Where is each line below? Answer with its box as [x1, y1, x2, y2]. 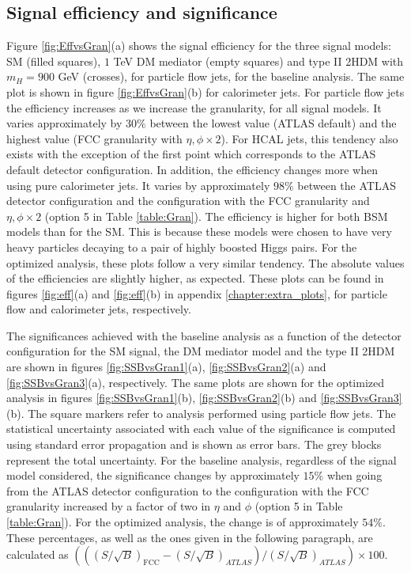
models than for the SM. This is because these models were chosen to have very [6, 223, 392, 240]
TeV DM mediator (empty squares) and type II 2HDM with [113, 52, 404, 69]
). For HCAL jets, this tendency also [221, 130, 398, 146]
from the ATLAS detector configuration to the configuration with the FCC [6, 482, 369, 499]
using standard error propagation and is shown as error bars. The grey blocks [6, 436, 382, 453]
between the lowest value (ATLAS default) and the [149, 115, 397, 131]
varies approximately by [6, 115, 123, 131]
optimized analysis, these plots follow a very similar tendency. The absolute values [6, 254, 405, 271]
